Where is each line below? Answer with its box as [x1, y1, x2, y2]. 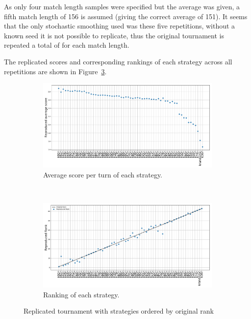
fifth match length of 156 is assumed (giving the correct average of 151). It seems [4, 11, 248, 21]
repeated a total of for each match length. [4, 40, 129, 50]
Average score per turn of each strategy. [43, 169, 162, 179]
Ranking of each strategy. [43, 289, 120, 299]
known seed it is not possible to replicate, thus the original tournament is [4, 30, 224, 40]
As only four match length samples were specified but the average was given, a [4, 1, 240, 11]
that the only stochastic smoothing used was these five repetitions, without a [4, 21, 235, 31]
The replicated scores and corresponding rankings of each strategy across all [4, 56, 232, 66]
